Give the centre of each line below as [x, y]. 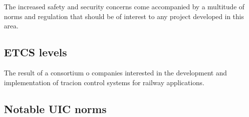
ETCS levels [35, 52]
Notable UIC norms [55, 108]
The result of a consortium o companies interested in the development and [115, 72]
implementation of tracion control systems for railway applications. [104, 82]
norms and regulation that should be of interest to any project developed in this [124, 16]
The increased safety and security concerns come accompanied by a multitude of [124, 6]
